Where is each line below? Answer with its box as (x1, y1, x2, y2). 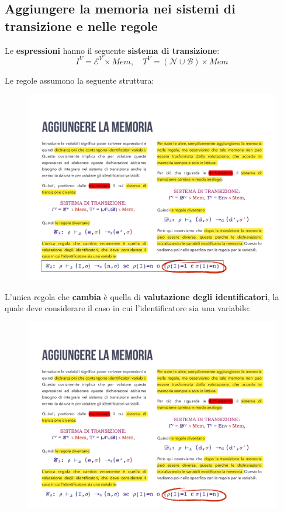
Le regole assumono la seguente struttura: (5, 74, 154, 86)
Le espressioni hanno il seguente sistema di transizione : (5, 44, 220, 56)
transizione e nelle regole (5, 16, 158, 35)
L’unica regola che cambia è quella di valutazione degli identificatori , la (5, 290, 279, 302)
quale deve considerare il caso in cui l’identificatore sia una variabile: (5, 302, 250, 314)
